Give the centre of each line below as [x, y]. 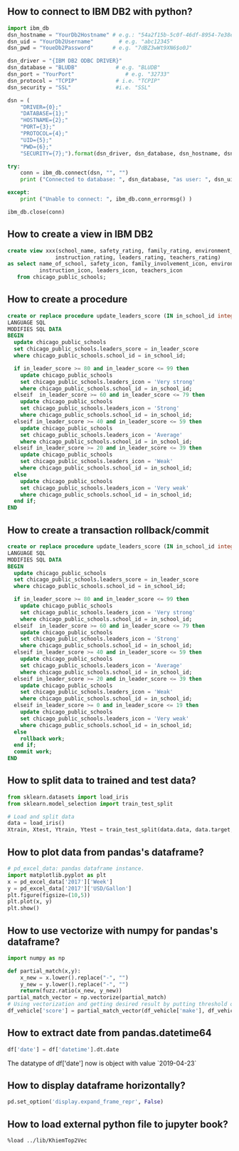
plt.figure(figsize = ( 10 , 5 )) [49, 895]
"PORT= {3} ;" [38, 127]
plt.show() [23, 908]
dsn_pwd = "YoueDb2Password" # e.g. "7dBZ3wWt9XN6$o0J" [100, 48]
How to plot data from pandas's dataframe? [106, 852]
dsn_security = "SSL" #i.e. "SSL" [79, 87]
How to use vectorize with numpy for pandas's [113, 931]
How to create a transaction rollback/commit [108, 530]
